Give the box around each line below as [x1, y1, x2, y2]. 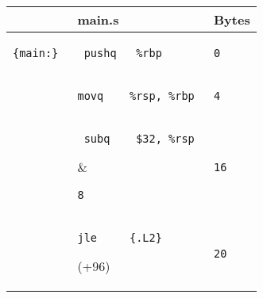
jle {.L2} [77, 231, 162, 244]
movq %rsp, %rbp [77, 90, 195, 102]
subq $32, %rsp [83, 132, 195, 145]
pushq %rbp [83, 47, 162, 59]
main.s [77, 10, 119, 29]
